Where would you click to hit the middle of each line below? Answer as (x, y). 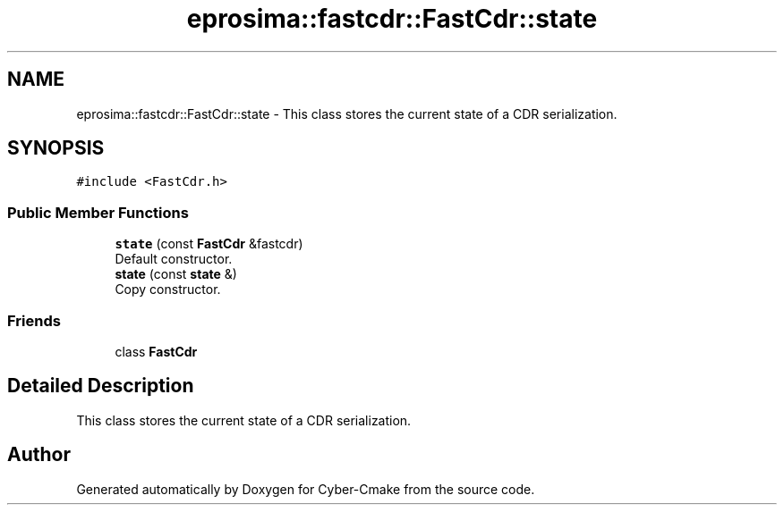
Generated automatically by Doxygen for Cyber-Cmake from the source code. (306, 489)
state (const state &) (176, 274)
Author (39, 455)
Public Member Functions (98, 212)
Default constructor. (174, 259)
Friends (34, 320)
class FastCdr (156, 351)
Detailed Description (101, 386)
